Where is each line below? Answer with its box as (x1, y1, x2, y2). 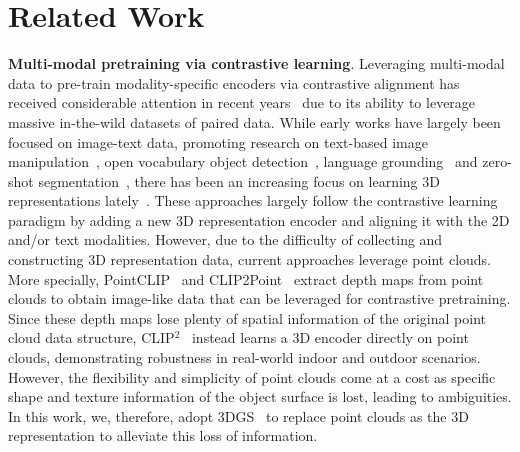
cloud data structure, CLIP (8, 327, 175, 348)
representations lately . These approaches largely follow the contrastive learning (8, 190, 498, 211)
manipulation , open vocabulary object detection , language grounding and (8, 151, 478, 172)
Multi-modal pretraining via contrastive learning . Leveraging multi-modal (8, 53, 505, 74)
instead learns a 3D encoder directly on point (191, 327, 469, 348)
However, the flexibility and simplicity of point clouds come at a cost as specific (8, 366, 496, 387)
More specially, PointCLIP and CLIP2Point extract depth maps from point (8, 268, 484, 289)
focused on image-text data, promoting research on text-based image (8, 131, 428, 152)
